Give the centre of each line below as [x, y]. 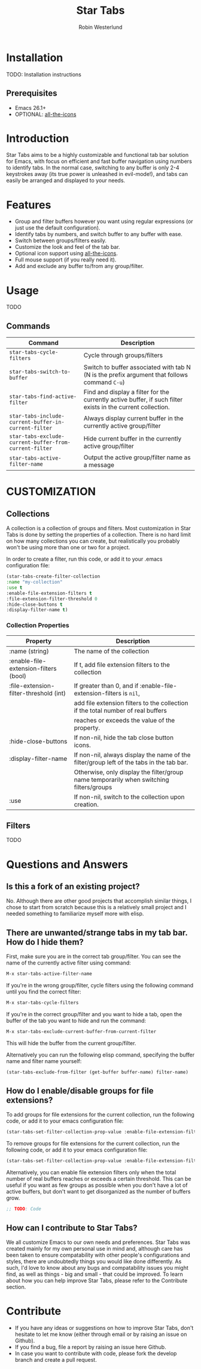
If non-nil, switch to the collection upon [129, 797]
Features [29, 205]
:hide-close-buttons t [34, 605]
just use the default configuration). [57, 228]
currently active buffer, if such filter [133, 400]
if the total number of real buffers [121, 710]
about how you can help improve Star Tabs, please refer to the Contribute [97, 1280]
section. [16, 1287]
